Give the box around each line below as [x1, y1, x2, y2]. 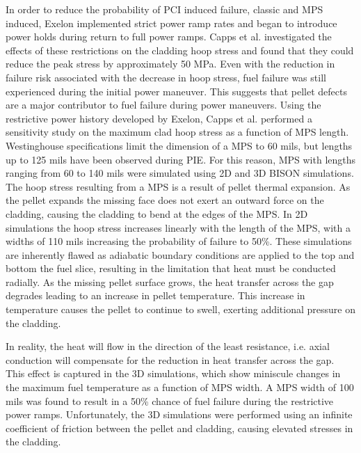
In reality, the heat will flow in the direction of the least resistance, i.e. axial [6, 339, 330, 353]
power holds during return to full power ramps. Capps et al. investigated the [6, 29, 332, 44]
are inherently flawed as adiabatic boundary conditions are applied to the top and [6, 247, 355, 262]
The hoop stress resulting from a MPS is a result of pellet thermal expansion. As [6, 179, 351, 193]
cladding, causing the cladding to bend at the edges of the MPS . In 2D [6, 206, 308, 221]
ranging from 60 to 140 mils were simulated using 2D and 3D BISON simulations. [6, 166, 354, 180]
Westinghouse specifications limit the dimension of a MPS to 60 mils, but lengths [6, 138, 353, 152]
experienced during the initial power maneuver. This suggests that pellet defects [6, 84, 347, 98]
